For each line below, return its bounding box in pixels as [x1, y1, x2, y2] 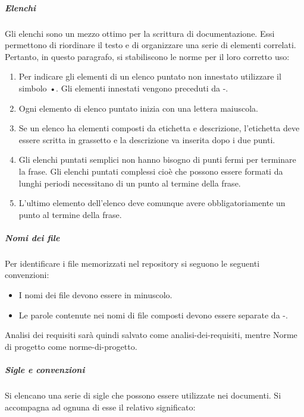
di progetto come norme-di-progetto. [5, 340, 137, 352]
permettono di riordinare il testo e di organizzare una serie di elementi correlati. [5, 39, 296, 51]
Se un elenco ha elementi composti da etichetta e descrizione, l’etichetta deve [18, 122, 300, 134]
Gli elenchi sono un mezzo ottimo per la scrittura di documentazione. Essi [5, 27, 275, 39]
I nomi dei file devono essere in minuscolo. [18, 289, 173, 301]
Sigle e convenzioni [5, 364, 85, 375]
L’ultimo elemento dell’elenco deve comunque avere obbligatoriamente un [18, 197, 286, 209]
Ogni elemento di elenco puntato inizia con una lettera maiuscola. [18, 102, 259, 114]
